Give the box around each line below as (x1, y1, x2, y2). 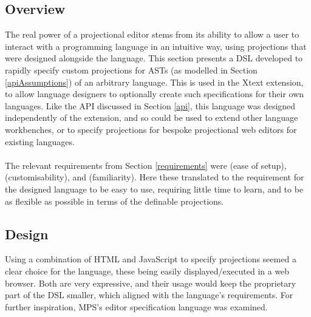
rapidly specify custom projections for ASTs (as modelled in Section (5, 63, 258, 76)
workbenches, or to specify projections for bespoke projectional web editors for (5, 123, 297, 135)
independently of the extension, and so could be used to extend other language (5, 111, 298, 124)
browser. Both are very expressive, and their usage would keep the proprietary (5, 276, 296, 289)
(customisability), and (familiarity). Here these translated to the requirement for (5, 171, 304, 183)
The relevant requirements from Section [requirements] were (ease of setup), (5, 158, 287, 171)
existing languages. (5, 135, 75, 148)
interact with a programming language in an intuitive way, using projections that (5, 39, 307, 52)
